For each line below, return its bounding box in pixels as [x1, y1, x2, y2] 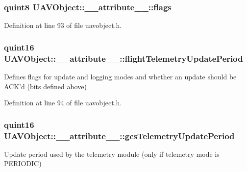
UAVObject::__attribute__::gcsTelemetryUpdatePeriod [4, 129, 235, 142]
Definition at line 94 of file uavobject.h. [4, 98, 122, 108]
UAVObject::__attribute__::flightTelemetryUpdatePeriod [4, 52, 243, 64]
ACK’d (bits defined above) [4, 81, 87, 91]
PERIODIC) [4, 158, 42, 169]
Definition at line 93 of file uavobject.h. [4, 20, 122, 30]
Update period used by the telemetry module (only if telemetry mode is [4, 148, 220, 159]
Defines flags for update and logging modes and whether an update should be [4, 71, 237, 81]
